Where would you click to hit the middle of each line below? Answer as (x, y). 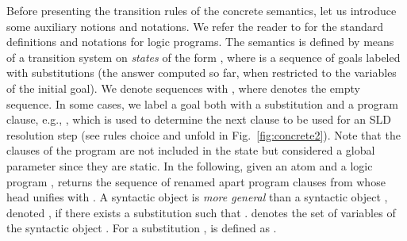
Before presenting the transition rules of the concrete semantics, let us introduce (202, 10)
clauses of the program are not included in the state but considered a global (191, 150)
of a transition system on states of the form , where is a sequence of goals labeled (203, 57)
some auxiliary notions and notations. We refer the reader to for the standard (195, 26)
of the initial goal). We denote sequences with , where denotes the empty (183, 88)
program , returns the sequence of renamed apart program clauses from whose (196, 181)
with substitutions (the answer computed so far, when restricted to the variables (202, 73)
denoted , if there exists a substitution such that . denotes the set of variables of (201, 212)
